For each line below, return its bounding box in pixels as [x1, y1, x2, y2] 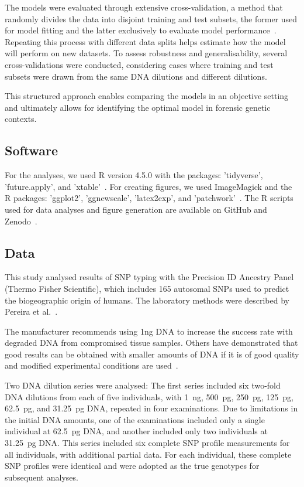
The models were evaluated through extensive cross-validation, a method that [5, 1, 283, 13]
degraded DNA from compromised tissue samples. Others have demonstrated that [5, 336, 298, 349]
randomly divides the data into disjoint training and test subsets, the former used [5, 12, 298, 25]
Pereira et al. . [5, 305, 58, 318]
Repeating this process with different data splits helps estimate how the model [5, 35, 286, 47]
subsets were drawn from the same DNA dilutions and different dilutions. [5, 70, 267, 82]
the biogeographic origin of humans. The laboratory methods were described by [5, 294, 289, 306]
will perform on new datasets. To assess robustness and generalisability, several [5, 47, 288, 59]
